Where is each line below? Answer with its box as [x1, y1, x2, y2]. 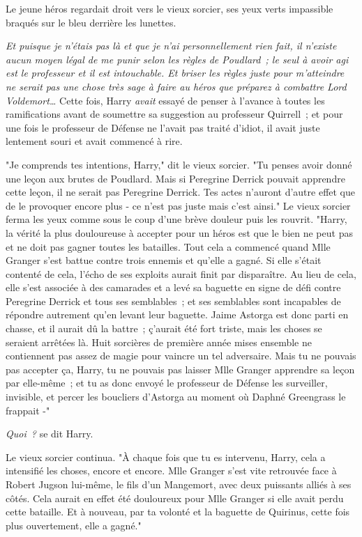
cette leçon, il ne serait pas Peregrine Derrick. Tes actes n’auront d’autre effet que [6, 185, 356, 199]
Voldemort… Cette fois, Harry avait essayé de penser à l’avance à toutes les [6, 93, 325, 107]
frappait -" [6, 403, 50, 417]
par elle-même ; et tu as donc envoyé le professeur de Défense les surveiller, [6, 375, 328, 390]
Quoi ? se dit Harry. [6, 426, 93, 441]
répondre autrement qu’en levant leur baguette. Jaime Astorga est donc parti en [6, 307, 349, 322]
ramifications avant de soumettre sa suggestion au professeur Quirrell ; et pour [6, 107, 343, 121]
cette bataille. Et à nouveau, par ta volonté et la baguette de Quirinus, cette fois [6, 504, 350, 519]
